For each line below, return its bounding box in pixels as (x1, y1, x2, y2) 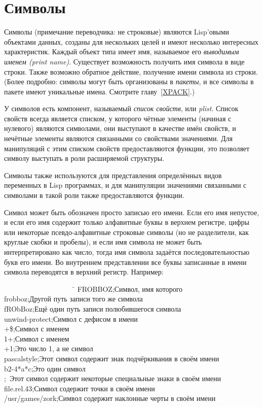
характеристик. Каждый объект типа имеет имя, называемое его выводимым (4, 46, 239, 57)
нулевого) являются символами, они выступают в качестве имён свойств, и (4, 123, 236, 133)
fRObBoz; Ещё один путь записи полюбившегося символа (4, 303, 181, 314)
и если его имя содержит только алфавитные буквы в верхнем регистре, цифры (4, 217, 249, 227)
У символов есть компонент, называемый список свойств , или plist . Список (4, 103, 239, 114)
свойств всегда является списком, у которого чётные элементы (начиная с (4, 113, 232, 123)
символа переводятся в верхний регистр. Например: (4, 266, 164, 277)
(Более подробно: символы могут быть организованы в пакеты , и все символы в (4, 76, 254, 87)
